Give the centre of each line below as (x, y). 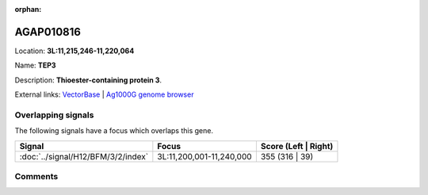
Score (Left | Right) (297, 146)
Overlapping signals (54, 115)
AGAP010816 (48, 32)
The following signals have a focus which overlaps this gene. (114, 131)
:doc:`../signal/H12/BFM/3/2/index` (84, 156)
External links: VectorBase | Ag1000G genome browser (104, 94)
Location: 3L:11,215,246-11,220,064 (75, 51)
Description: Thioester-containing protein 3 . (88, 80)
